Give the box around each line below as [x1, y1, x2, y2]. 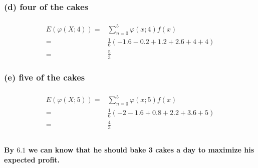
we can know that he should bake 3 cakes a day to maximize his [28, 144, 254, 155]
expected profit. [4, 154, 60, 165]
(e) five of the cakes [4, 71, 85, 83]
